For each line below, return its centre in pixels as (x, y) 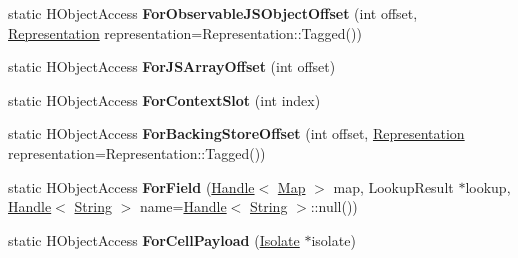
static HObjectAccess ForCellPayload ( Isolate (154, 239)
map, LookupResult (393, 186)
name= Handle (183, 206)
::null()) (334, 206)
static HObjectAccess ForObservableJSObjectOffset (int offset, (213, 13)
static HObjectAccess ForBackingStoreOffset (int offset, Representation (236, 133)
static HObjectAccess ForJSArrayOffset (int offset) (172, 66)
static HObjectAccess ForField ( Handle (131, 186)
